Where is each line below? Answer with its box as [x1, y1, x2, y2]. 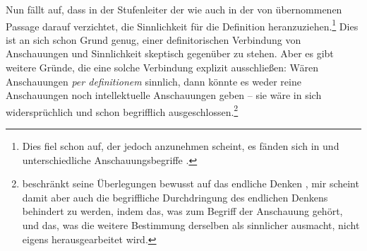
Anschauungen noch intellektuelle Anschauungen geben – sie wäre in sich [6, 88, 322, 103]
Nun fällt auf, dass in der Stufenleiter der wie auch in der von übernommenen [6, 2, 342, 16]
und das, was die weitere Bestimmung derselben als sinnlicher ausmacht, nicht [22, 218, 360, 233]
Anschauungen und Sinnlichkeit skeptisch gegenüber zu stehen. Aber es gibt [6, 46, 334, 61]
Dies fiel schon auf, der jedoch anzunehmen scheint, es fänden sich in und [22, 139, 339, 153]
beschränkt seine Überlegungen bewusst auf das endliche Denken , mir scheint [22, 176, 359, 191]
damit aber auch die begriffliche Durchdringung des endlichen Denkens [22, 189, 328, 204]
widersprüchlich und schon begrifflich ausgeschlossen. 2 [6, 102, 239, 119]
